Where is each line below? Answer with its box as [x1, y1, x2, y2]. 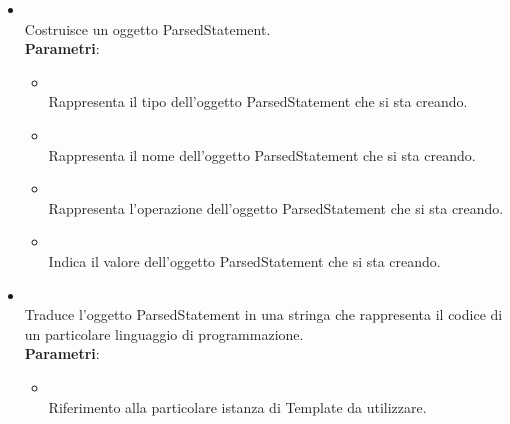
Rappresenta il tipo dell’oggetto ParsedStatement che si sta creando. [48, 91, 468, 112]
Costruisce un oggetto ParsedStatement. [24, 18, 271, 39]
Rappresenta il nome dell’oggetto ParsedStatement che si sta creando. [48, 144, 476, 165]
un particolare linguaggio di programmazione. [24, 323, 304, 344]
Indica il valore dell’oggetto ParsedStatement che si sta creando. [48, 250, 441, 271]
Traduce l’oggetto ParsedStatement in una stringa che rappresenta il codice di [24, 304, 503, 325]
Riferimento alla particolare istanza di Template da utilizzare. [48, 396, 427, 417]
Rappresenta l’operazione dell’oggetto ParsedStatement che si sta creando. [48, 197, 504, 218]
